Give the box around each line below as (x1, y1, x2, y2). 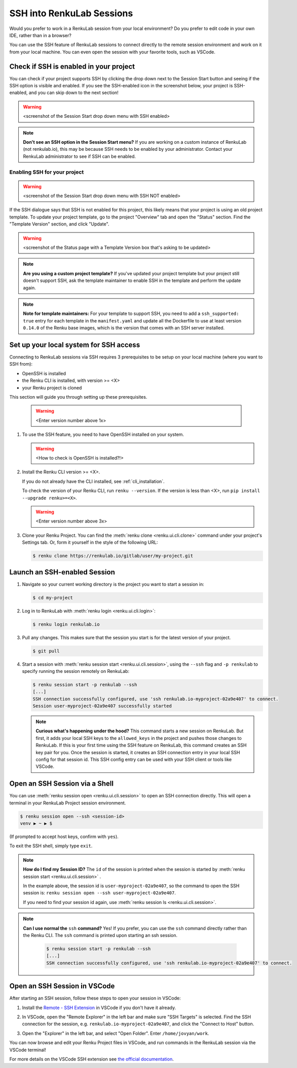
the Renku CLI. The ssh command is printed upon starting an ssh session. (23, 932, 177, 938)
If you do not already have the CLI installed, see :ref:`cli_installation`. (22, 478, 165, 484)
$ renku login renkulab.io (32, 621, 100, 627)
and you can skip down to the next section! (28, 89, 119, 96)
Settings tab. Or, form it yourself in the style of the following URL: (22, 539, 158, 545)
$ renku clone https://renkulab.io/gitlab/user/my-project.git (32, 553, 194, 559)
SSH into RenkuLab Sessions (9, 8, 133, 19)
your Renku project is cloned (22, 384, 82, 391)
